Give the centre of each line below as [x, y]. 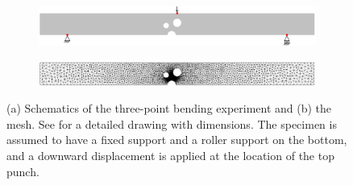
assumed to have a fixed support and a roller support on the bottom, [177, 140]
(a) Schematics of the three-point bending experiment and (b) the [169, 108]
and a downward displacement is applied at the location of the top [170, 155]
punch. [23, 171]
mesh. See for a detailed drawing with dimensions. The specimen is [172, 123]
